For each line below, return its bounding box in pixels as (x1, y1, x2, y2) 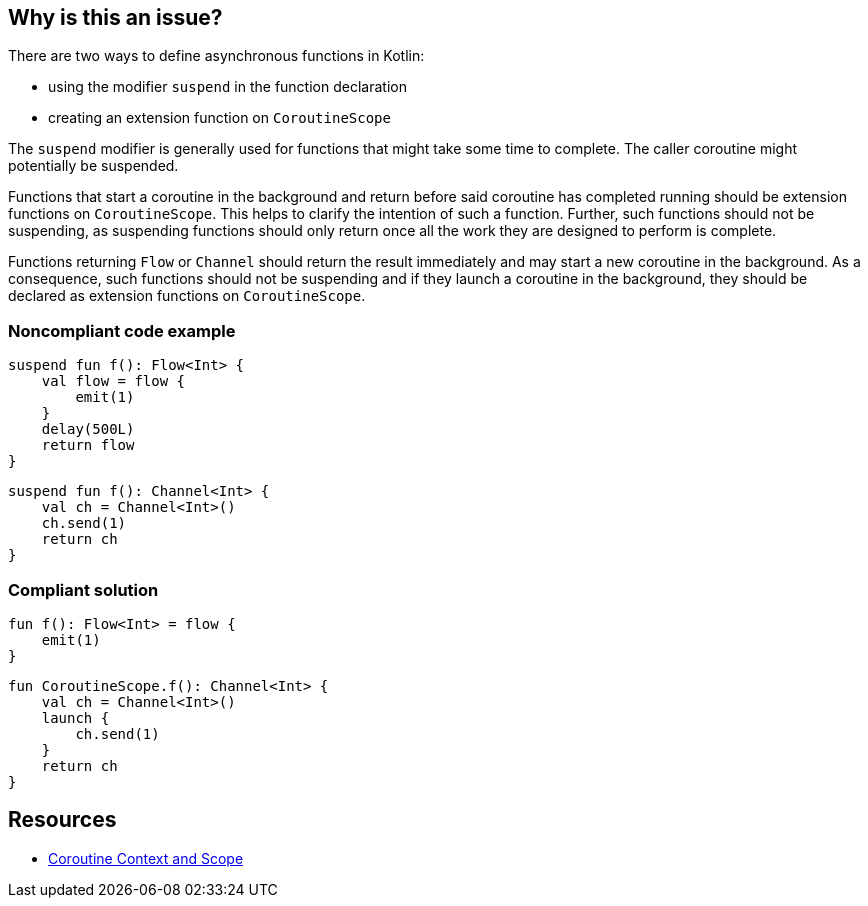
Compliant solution (8, 579, 159, 600)
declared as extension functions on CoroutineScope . (8, 287, 366, 305)
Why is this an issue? (8, 5, 223, 30)
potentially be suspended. (8, 157, 179, 175)
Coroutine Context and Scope (48, 849, 244, 867)
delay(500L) (41, 421, 135, 438)
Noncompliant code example (8, 320, 236, 341)
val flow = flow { (41, 373, 186, 390)
